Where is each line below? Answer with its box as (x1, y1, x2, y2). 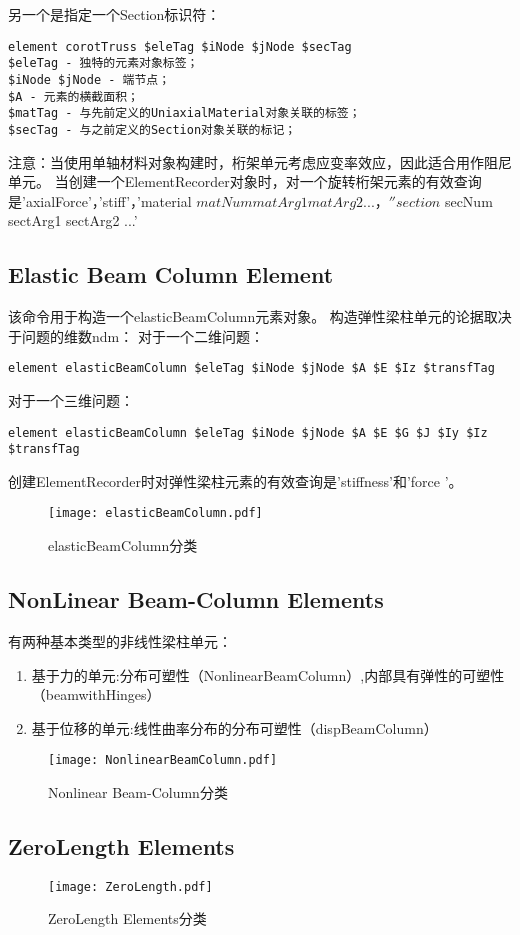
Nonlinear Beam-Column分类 (48, 781, 228, 802)
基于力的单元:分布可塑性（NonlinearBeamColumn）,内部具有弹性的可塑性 (31, 664, 505, 685)
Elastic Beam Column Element (8, 259, 334, 290)
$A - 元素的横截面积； (8, 89, 139, 104)
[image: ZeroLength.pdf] (48, 879, 213, 894)
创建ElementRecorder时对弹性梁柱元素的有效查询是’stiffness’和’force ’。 (8, 470, 463, 491)
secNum (444, 190, 493, 211)
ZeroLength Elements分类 (48, 908, 207, 929)
